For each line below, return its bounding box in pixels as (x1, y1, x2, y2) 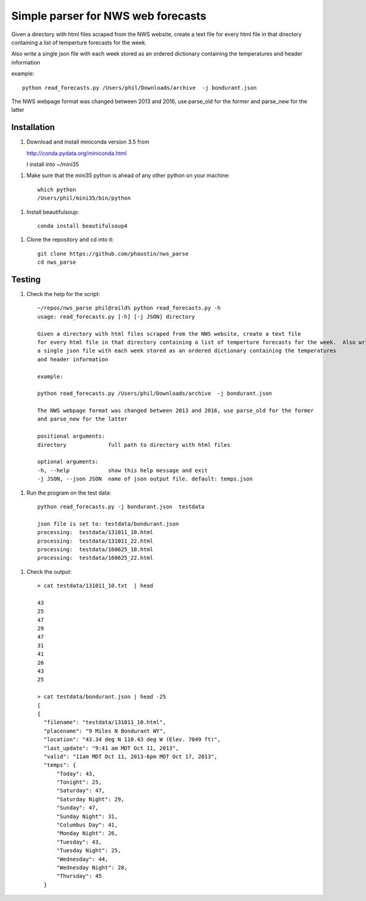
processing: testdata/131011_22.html (37, 537, 154, 545)
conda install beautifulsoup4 (37, 222, 128, 229)
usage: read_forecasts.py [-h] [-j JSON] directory (37, 313, 195, 320)
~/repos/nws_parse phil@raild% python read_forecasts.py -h (37, 305, 221, 311)
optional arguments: (37, 458, 99, 465)
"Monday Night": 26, (56, 830, 118, 837)
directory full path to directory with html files (37, 441, 231, 448)
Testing (11, 274, 41, 284)
